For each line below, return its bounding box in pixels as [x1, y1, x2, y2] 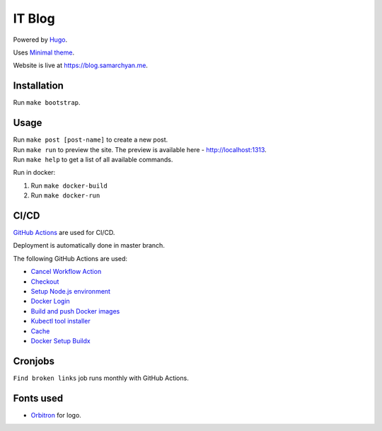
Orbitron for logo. [30, 410, 81, 419]
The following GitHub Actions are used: [13, 254, 127, 263]
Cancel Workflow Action [30, 268, 102, 276]
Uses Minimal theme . [13, 48, 74, 57]
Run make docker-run [30, 191, 100, 200]
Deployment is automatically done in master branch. [13, 241, 166, 250]
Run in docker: [13, 168, 56, 177]
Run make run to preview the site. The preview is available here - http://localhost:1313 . [13, 145, 267, 154]
